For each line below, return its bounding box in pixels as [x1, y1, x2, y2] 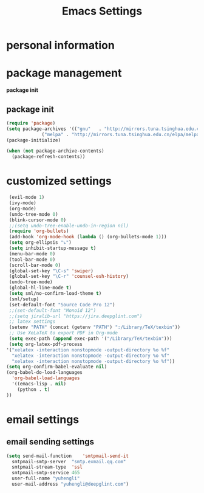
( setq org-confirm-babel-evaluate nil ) [6, 364, 107, 370]
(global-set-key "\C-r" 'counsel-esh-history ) [8, 274, 129, 280]
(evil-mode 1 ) [8, 195, 45, 201]
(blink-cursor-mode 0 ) [8, 217, 67, 223]
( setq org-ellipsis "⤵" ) [8, 240, 72, 246]
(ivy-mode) [8, 200, 36, 206]
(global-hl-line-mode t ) [8, 284, 72, 291]
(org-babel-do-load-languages [6, 370, 83, 376]
